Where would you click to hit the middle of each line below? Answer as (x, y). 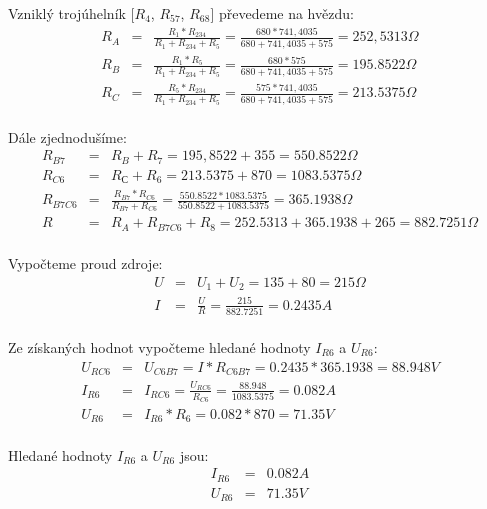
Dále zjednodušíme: (67, 136)
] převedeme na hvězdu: (282, 13)
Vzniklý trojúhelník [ (71, 13)
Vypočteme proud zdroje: (85, 262)
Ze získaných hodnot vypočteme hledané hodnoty (159, 346)
